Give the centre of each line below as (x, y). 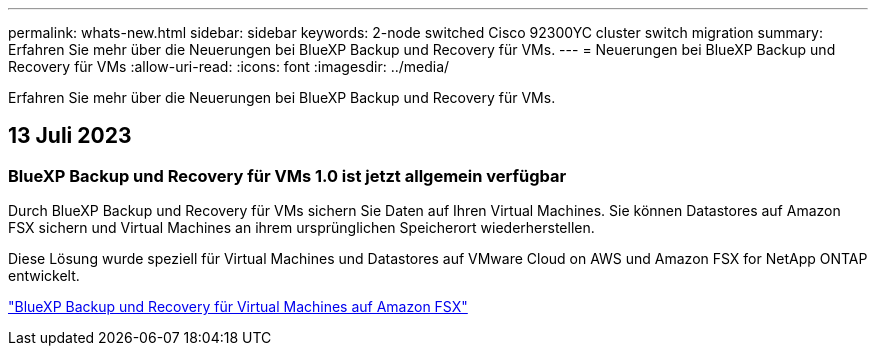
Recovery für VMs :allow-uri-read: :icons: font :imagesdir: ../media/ (229, 66)
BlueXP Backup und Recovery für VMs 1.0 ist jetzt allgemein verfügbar (287, 175)
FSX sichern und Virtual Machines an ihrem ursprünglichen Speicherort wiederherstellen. (301, 228)
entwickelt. (44, 276)
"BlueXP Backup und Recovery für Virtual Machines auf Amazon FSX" (238, 307)
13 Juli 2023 (70, 136)
